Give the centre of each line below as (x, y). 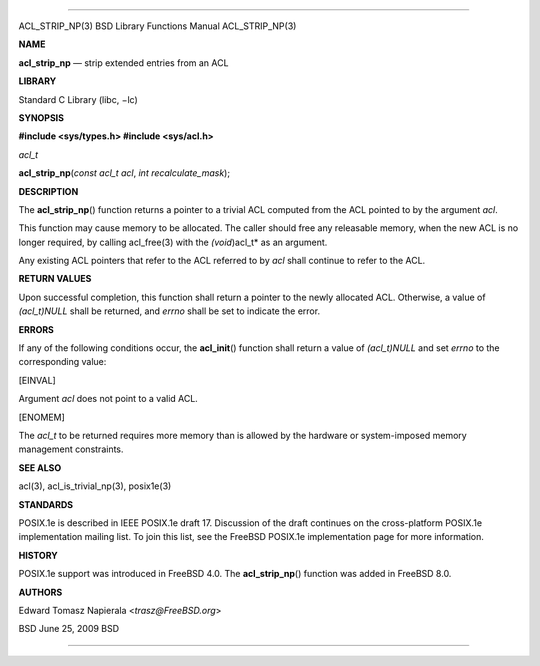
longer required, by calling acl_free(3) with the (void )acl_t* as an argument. (173, 242)
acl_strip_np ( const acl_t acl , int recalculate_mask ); (124, 173)
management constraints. (71, 449)
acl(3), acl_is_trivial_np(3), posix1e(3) (95, 486)
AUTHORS (40, 592)
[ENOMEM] (41, 417)
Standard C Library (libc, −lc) (78, 99)
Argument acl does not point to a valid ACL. (108, 399)
